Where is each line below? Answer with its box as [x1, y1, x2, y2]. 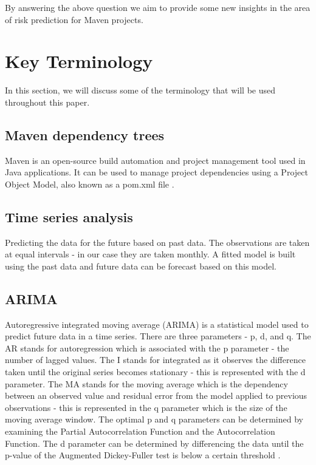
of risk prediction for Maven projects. [5, 13, 143, 25]
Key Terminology [5, 49, 153, 73]
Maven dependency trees [5, 125, 165, 144]
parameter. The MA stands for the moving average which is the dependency [5, 377, 288, 390]
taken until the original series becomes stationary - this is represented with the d [5, 365, 306, 378]
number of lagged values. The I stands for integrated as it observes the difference [5, 353, 306, 366]
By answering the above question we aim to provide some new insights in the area [5, 1, 311, 13]
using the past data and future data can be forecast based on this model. [5, 259, 276, 272]
